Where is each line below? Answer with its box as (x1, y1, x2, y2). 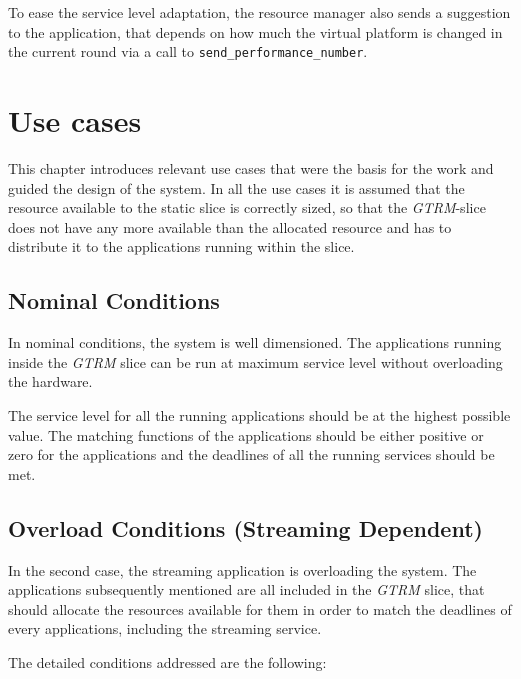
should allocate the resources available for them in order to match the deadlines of (8, 598, 512, 619)
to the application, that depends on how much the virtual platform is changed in (8, 21, 503, 42)
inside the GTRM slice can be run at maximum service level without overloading (8, 351, 503, 372)
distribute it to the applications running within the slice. (8, 236, 355, 257)
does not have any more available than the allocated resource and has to (8, 216, 452, 237)
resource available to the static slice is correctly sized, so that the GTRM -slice (8, 197, 486, 218)
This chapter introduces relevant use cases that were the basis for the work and (8, 157, 494, 178)
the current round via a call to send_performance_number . (8, 41, 368, 62)
